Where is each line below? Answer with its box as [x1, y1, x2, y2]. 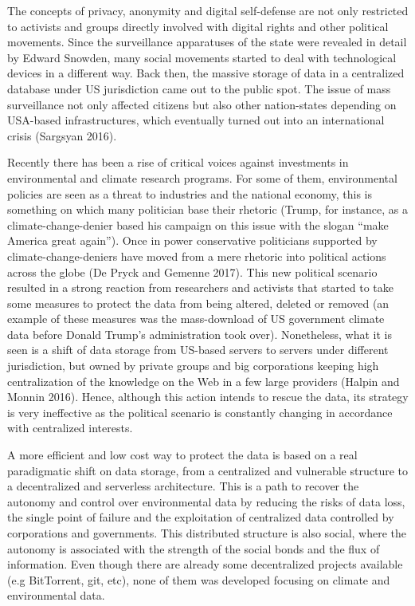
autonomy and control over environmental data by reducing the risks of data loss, [7, 493, 405, 510]
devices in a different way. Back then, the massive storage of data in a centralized [7, 65, 405, 81]
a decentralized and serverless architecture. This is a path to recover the [7, 478, 359, 494]
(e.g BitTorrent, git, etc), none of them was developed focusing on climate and [7, 571, 390, 588]
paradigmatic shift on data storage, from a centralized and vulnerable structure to [7, 462, 408, 478]
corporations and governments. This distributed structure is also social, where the [7, 525, 407, 541]
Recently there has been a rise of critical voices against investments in [7, 154, 349, 171]
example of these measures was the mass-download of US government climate [7, 310, 385, 327]
